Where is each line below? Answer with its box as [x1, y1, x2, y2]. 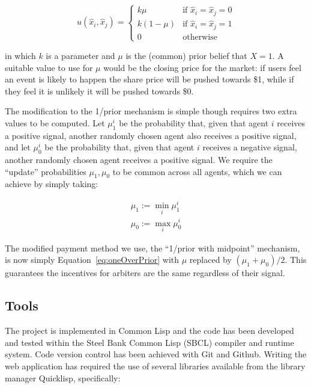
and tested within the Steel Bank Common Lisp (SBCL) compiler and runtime [5, 336, 294, 348]
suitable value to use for [5, 61, 93, 73]
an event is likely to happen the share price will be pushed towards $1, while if [5, 73, 294, 85]
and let [5, 141, 31, 153]
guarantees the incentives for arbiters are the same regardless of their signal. [5, 266, 285, 279]
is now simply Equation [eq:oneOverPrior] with [5, 253, 180, 266]
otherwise [183, 32, 217, 42]
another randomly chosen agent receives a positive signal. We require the [5, 153, 273, 166]
